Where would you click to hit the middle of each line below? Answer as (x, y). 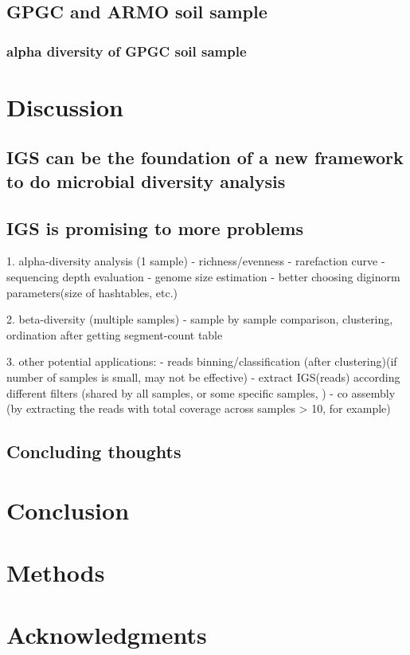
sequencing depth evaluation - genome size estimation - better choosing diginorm (203, 276)
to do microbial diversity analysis (146, 180)
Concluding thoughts (94, 451)
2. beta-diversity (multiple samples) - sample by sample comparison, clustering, (200, 319)
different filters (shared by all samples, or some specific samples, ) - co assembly (201, 392)
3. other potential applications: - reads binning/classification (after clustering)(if (202, 361)
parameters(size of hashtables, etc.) (92, 292)
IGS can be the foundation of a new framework (205, 157)
